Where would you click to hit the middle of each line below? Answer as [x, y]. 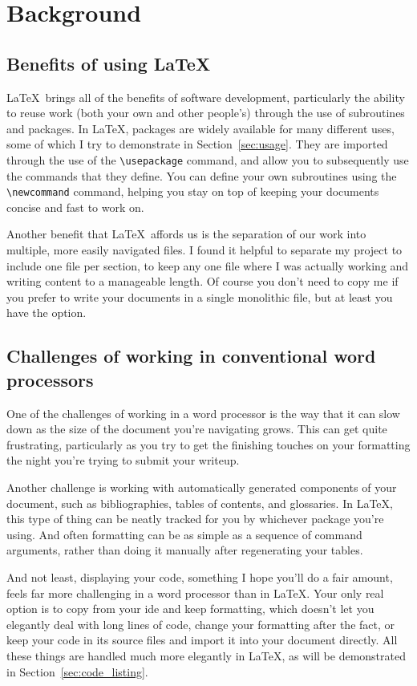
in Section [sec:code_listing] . [77, 671]
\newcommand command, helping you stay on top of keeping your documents [193, 191]
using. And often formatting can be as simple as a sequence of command [184, 534]
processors [50, 379]
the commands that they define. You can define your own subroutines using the [202, 175]
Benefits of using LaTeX [109, 63]
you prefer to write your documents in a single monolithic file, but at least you [200, 296]
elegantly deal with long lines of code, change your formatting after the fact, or [201, 624]
